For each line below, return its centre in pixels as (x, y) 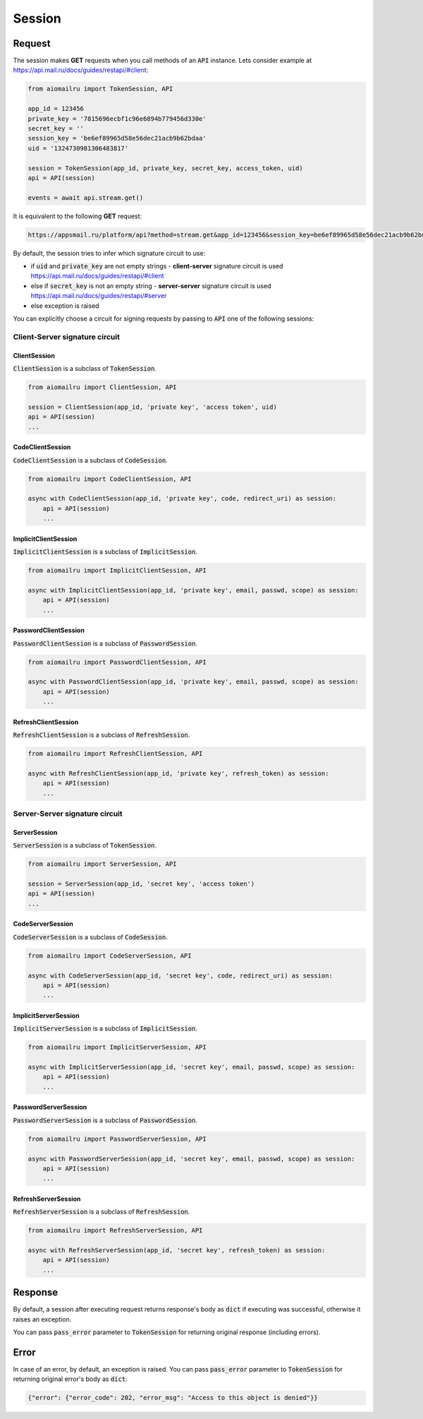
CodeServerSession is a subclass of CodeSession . (91, 937)
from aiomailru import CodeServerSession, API (110, 956)
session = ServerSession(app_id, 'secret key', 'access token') (141, 884)
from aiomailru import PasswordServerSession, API (117, 1139)
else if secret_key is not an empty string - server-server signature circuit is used (151, 285)
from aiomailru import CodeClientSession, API (110, 479)
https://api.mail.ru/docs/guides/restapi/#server (99, 296)
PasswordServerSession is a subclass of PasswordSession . (105, 1120)
